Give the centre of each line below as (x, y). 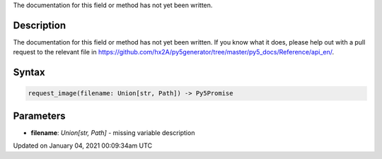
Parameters (39, 116)
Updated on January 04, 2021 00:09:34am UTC (82, 146)
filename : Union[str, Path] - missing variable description (113, 132)
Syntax (29, 72)
